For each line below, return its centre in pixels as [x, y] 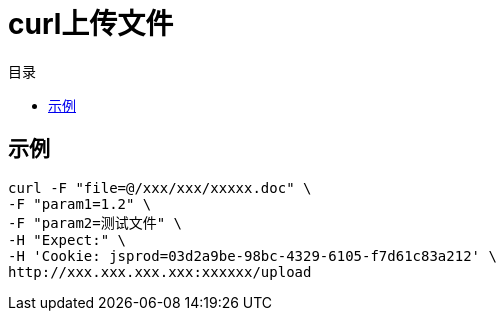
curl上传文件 [91, 24]
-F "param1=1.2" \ [80, 203]
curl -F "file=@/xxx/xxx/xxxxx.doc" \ [160, 187]
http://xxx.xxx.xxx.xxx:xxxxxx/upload [160, 271]
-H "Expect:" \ [67, 239]
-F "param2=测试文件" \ [95, 222]
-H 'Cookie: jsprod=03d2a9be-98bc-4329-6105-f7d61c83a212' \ [252, 255]
